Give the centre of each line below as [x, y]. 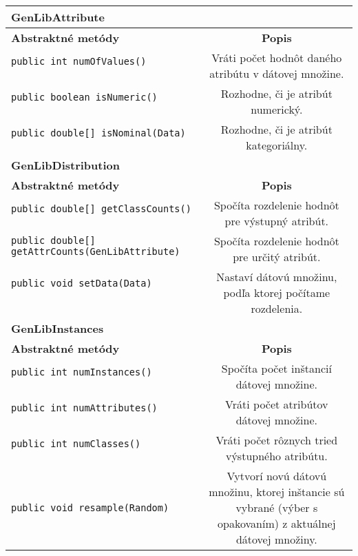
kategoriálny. [277, 145]
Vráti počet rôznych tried [277, 440]
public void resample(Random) [90, 507]
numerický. [277, 109]
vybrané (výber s [277, 507]
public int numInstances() [82, 372]
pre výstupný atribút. [277, 221]
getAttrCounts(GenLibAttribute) [96, 252]
